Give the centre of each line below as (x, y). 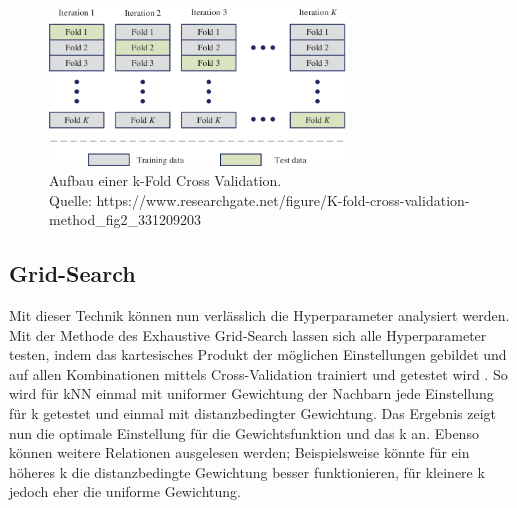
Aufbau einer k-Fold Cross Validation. (165, 180)
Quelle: (70, 199)
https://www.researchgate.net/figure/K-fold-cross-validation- (283, 199)
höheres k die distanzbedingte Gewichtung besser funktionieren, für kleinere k (247, 471)
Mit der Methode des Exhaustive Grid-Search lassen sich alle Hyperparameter (248, 334)
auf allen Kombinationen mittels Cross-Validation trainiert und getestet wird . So (258, 373)
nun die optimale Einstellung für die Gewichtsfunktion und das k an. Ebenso (244, 432)
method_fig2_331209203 (125, 219)
